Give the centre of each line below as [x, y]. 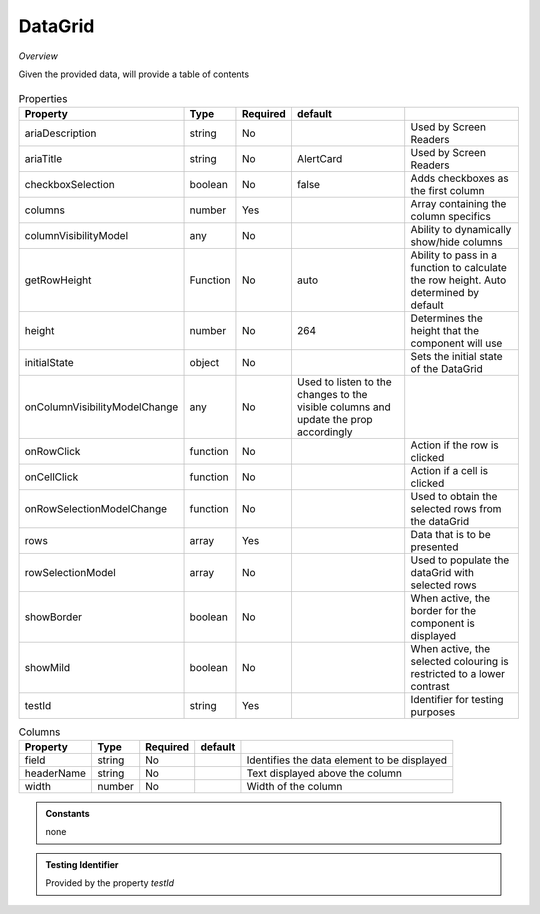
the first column [447, 190]
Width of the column [294, 787]
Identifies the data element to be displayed [347, 760]
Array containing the [458, 203]
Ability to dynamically [461, 229]
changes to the [332, 394]
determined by [445, 292]
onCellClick [51, 477]
